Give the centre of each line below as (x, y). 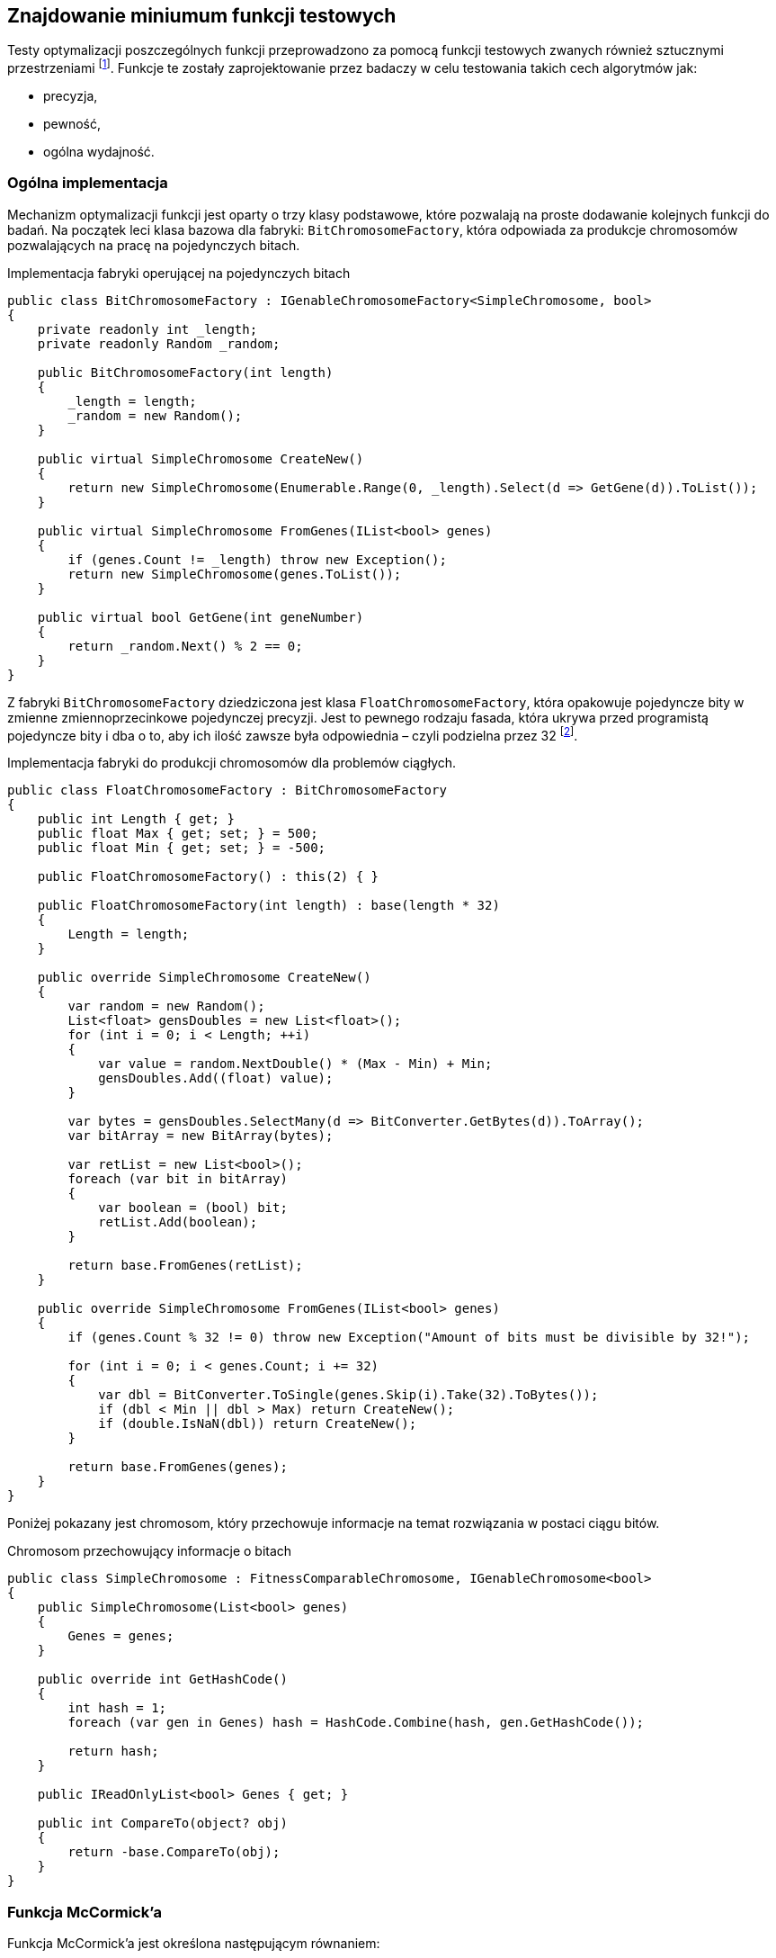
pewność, (72, 124)
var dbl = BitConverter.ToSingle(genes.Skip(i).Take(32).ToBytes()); (348, 1395)
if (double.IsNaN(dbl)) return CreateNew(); (258, 1424)
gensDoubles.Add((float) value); (216, 1078)
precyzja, (71, 96)
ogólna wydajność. (99, 152)
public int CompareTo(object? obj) (162, 1823)
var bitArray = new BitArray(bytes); (201, 1136)
